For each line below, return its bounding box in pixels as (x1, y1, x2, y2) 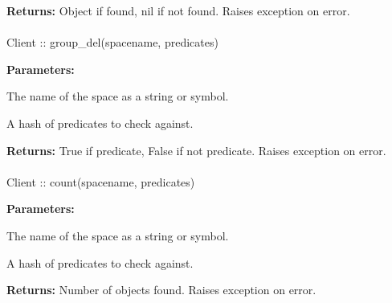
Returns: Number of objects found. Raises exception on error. (6, 281, 316, 298)
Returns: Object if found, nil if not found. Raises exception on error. (6, 2, 350, 18)
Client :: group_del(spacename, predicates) (6, 34, 218, 51)
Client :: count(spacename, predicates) (6, 173, 195, 190)
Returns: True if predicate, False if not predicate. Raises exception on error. (6, 141, 386, 158)
